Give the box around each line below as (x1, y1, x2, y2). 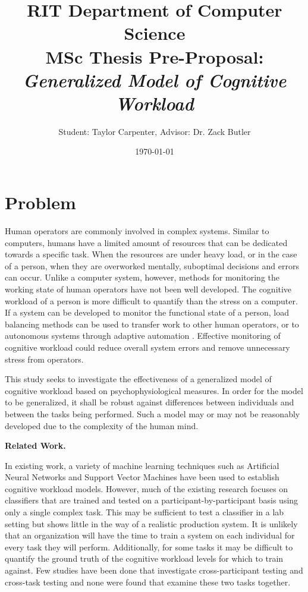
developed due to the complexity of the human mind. (5, 419, 199, 432)
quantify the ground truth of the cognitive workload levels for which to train (5, 552, 284, 565)
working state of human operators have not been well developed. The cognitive (5, 282, 292, 295)
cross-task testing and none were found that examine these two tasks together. (5, 575, 291, 588)
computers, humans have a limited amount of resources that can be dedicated (5, 236, 288, 248)
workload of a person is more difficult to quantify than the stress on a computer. (5, 294, 298, 307)
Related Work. (5, 439, 66, 452)
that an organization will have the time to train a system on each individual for (5, 529, 295, 541)
